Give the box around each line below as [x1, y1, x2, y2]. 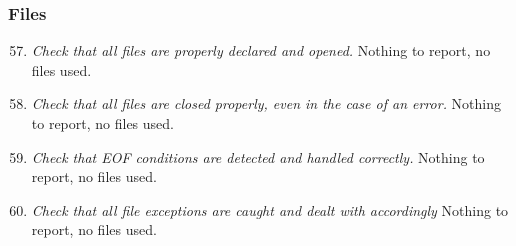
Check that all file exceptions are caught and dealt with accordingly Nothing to [31, 199, 509, 220]
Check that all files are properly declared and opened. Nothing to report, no [31, 40, 491, 61]
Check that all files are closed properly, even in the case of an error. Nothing [31, 93, 502, 114]
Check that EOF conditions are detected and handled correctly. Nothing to [31, 146, 485, 167]
